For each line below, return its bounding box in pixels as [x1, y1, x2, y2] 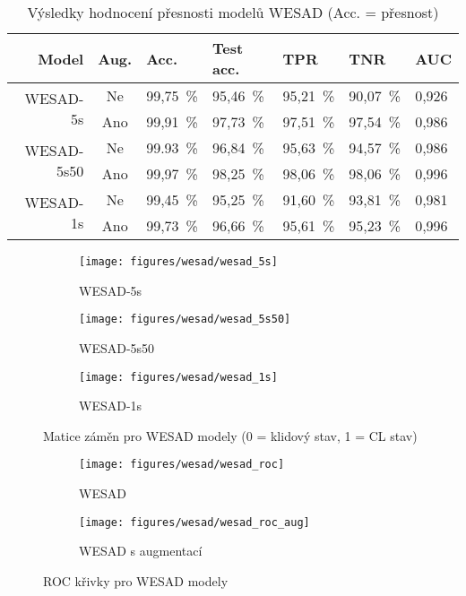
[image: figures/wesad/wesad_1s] [79, 370, 278, 384]
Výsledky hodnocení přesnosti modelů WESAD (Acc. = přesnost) [27, 2, 439, 22]
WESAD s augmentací [79, 541, 203, 560]
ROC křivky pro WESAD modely [43, 571, 229, 590]
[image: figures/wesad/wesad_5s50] [79, 313, 291, 326]
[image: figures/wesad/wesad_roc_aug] [79, 515, 310, 529]
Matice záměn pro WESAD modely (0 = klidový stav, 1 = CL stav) [43, 426, 418, 445]
